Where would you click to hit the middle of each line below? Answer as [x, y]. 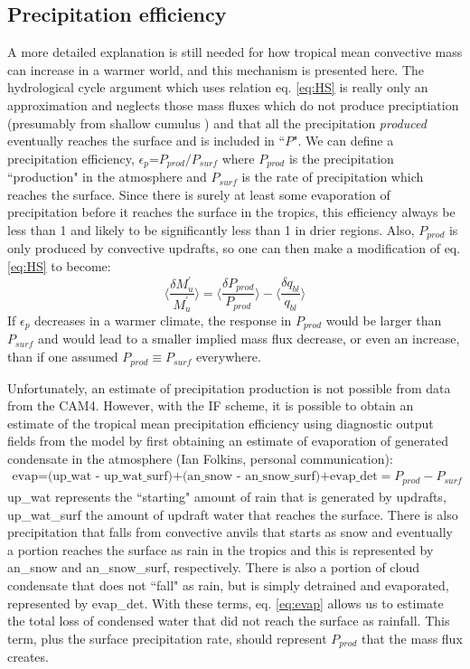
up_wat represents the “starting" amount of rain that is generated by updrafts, [227, 496]
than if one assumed [63, 357]
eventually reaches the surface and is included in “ [146, 141]
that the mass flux [412, 638]
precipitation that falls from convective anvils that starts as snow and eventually [230, 532]
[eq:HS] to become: [59, 266]
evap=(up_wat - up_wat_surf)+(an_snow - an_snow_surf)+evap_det [195, 477]
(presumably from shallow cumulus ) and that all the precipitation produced [217, 122]
